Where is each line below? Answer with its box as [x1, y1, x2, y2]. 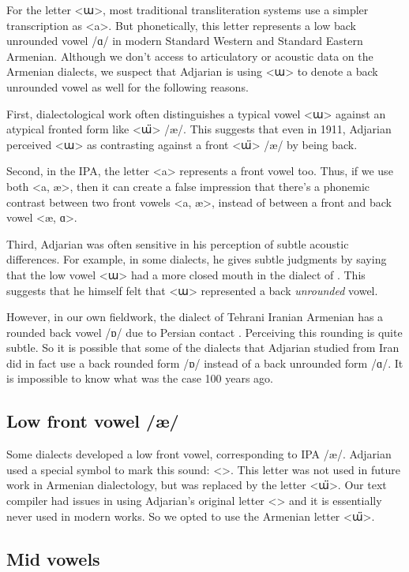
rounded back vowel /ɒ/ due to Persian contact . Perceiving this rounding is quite [6, 323, 403, 340]
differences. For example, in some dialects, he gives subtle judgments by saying [6, 251, 387, 267]
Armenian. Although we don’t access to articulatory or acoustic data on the [6, 47, 373, 64]
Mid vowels [6, 546, 100, 570]
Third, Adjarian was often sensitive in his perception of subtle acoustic [6, 235, 349, 252]
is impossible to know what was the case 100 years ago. [6, 370, 273, 387]
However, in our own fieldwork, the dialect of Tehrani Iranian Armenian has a [6, 308, 384, 325]
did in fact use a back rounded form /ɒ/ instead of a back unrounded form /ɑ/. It [6, 354, 403, 371]
